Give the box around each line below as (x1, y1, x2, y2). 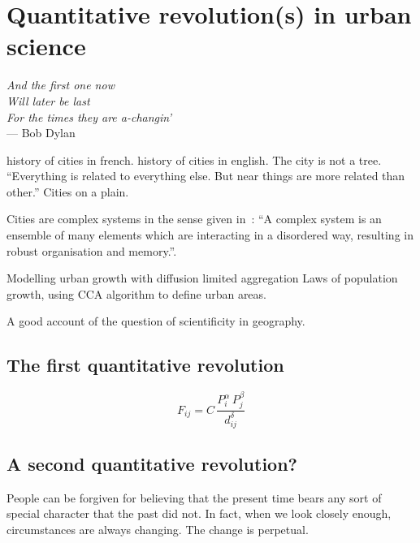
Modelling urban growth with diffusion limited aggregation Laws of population (6, 269, 398, 287)
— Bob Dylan (6, 124, 76, 141)
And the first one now (6, 76, 115, 93)
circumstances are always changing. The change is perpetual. (6, 520, 309, 537)
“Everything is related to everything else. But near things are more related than (6, 167, 405, 184)
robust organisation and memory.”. (6, 242, 177, 259)
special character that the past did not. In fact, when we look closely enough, (6, 505, 392, 522)
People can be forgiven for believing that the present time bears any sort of (6, 489, 382, 506)
